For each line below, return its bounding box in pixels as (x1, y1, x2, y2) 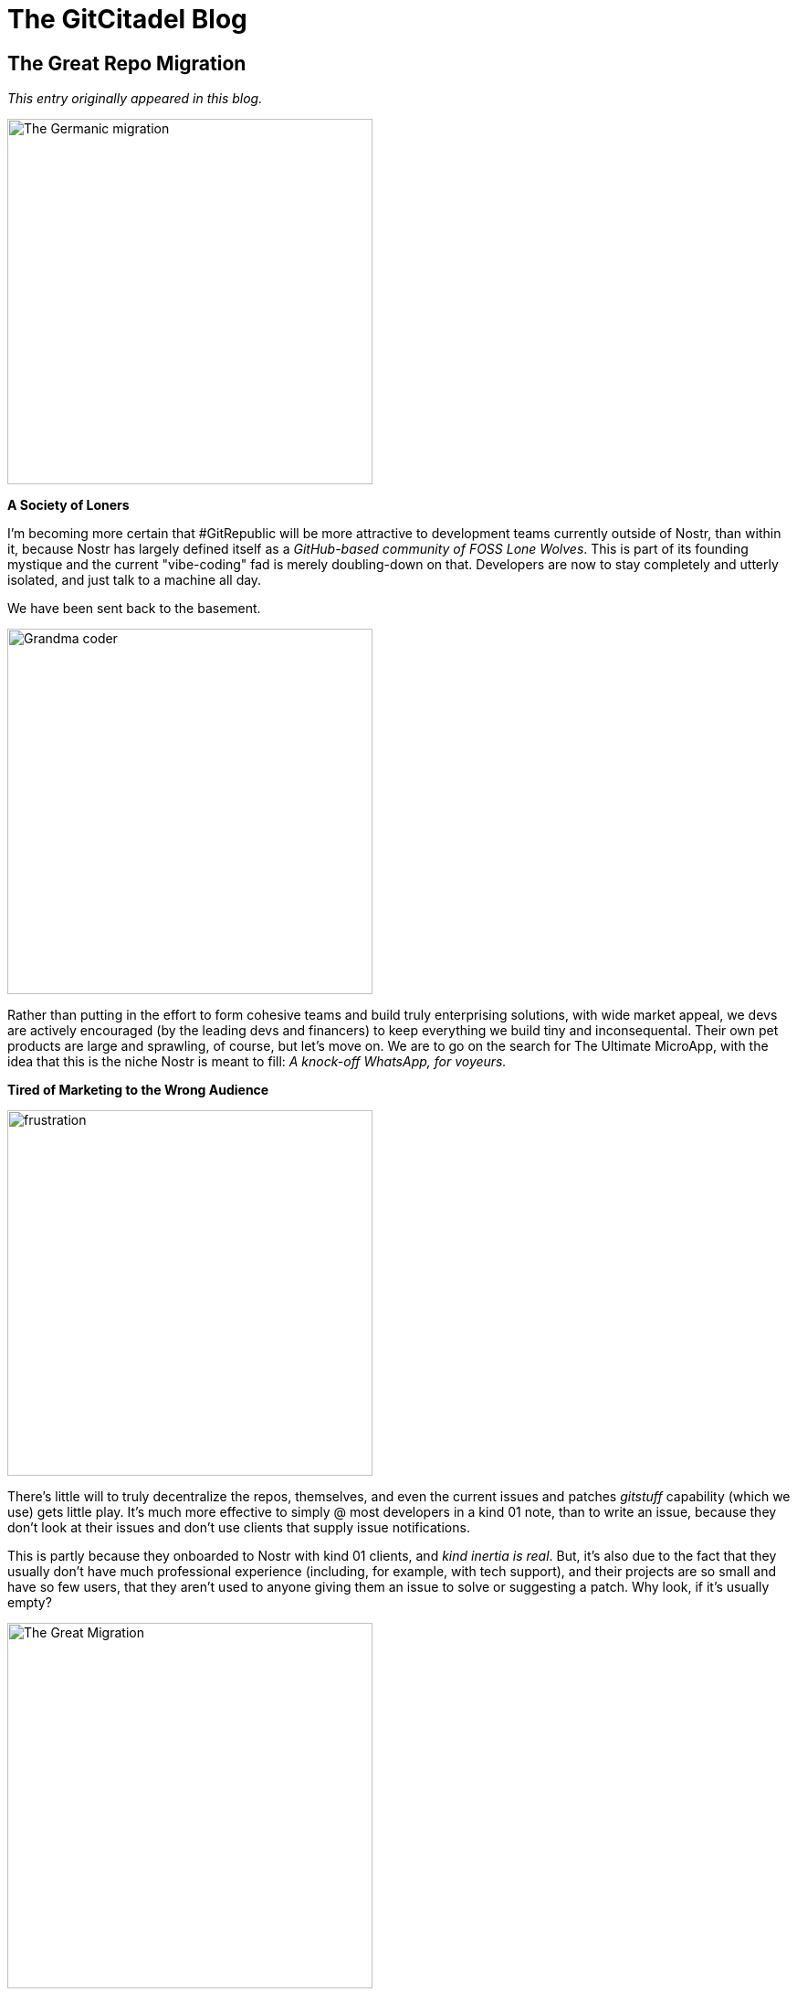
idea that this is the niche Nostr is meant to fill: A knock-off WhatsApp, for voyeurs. (7, 1054, 507, 1070)
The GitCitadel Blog (7, 4, 247, 35)
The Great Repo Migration (7, 51, 246, 75)
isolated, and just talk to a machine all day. (7, 572, 262, 588)
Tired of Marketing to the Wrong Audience (7, 1082, 269, 1098)
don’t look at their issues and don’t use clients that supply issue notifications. (7, 1520, 470, 1536)
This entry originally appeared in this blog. (7, 90, 263, 107)
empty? (7, 1595, 52, 1611)
